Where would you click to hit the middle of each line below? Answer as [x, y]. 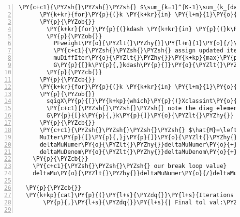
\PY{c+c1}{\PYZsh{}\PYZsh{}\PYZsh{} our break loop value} [130, 166]
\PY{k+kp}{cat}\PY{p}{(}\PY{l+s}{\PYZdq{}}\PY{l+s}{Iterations [130, 195]
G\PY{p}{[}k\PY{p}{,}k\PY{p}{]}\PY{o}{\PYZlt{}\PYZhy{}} [140, 116]
